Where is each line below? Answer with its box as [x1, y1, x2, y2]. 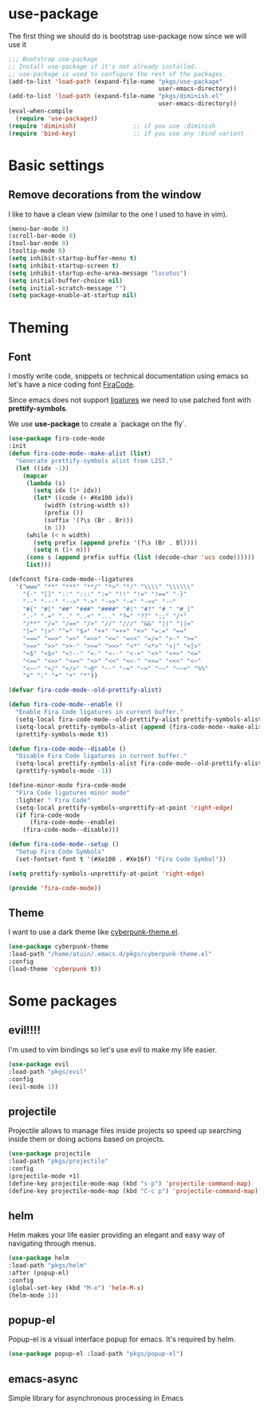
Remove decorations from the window [8, 188, 202, 202]
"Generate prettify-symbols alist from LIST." [15, 457, 173, 465]
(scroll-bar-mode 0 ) [8, 232, 77, 240]
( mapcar [22, 472, 48, 480]
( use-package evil [8, 1060, 69, 1068]
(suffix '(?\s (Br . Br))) [43, 516, 134, 524]
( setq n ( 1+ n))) [33, 546, 91, 554]
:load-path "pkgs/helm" [8, 1262, 88, 1270]
